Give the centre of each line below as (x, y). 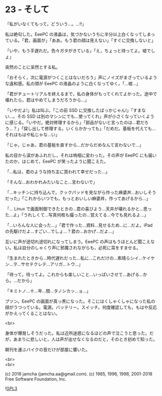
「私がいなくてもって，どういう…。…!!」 (46, 24)
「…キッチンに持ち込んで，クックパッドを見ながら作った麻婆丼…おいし (76, 192)
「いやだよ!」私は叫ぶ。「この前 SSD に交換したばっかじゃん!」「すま (73, 110)
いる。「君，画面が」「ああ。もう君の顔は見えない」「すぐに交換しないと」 (82, 40)
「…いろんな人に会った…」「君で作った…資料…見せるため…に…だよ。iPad (79, 225)
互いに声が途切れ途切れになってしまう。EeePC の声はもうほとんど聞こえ (78, 241)
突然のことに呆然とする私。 (33, 67)
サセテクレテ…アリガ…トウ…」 (52, 264)
